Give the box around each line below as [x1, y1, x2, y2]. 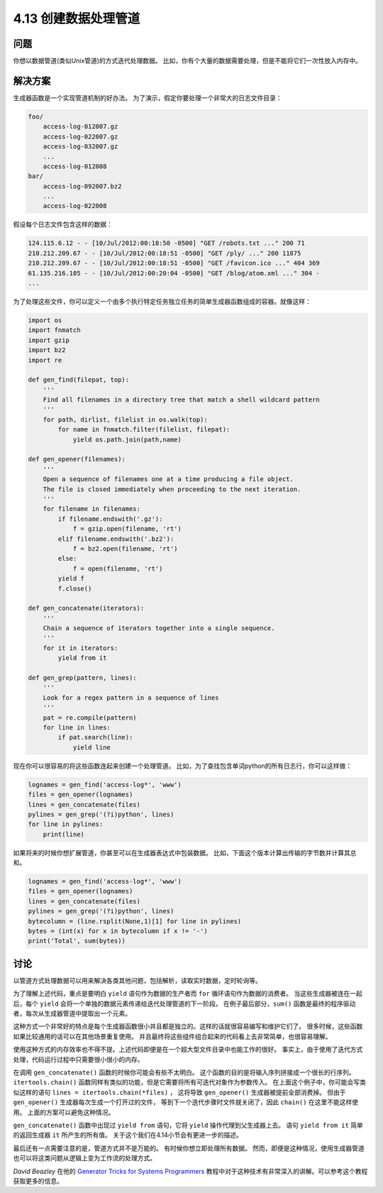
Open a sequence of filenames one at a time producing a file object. [43, 475, 294, 483]
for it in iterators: [43, 644, 118, 652]
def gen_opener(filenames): [28, 455, 126, 463]
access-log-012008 [43, 162, 107, 170]
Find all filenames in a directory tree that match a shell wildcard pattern [43, 396, 321, 404]
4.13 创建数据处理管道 [13, 11, 140, 26]
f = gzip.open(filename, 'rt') [72, 525, 182, 533]
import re [28, 356, 62, 364]
